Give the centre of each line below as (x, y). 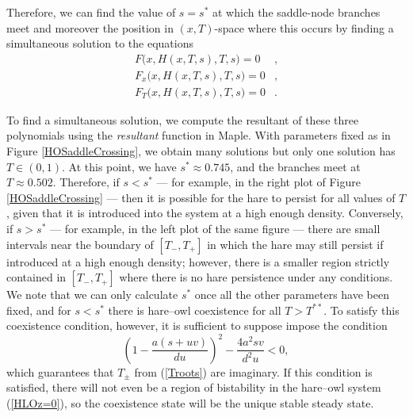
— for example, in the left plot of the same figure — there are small (215, 229)
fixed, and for (39, 310)
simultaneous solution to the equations (100, 43)
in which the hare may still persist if (295, 244)
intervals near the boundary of (80, 244)
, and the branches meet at (295, 166)
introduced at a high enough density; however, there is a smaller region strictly (198, 261)
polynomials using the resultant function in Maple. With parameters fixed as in (199, 135)
